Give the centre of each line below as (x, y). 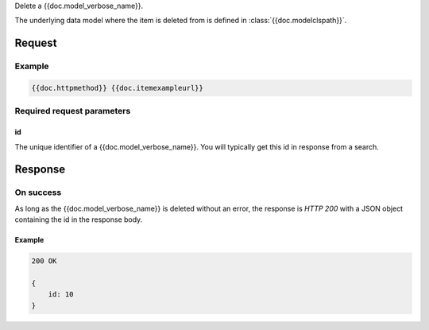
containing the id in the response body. (79, 219)
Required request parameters (73, 111)
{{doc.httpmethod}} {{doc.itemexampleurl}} (118, 88)
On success (38, 192)
